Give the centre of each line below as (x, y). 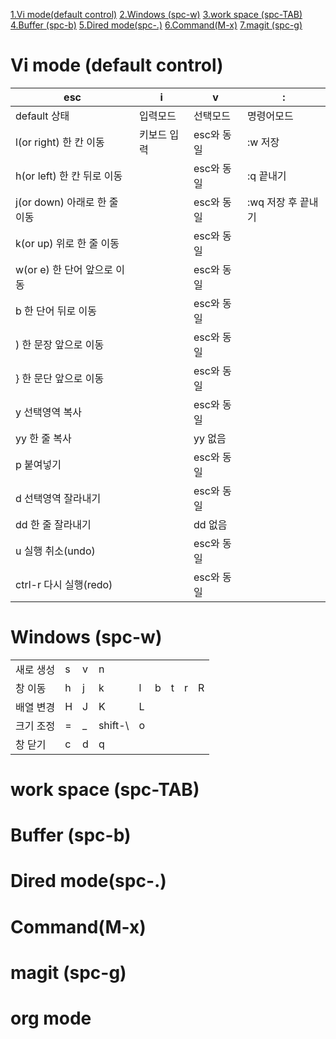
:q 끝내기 (267, 176)
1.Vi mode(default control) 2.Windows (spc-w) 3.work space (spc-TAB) (156, 14)
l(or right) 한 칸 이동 (60, 142)
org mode (51, 1018)
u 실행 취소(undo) (55, 551)
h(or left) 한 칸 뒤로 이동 (69, 176)
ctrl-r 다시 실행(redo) (64, 584)
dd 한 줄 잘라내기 (53, 524)
